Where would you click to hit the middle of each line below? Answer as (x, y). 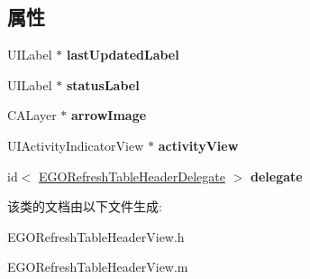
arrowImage (109, 115)
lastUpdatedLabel (123, 55)
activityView (198, 145)
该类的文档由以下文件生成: (85, 206)
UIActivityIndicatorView (76, 145)
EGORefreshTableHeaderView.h (96, 236)
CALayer (32, 115)
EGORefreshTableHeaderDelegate (132, 176)
